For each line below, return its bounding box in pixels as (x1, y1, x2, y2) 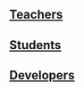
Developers (9, 68, 75, 83)
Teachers (9, 7, 63, 22)
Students (9, 37, 62, 53)
